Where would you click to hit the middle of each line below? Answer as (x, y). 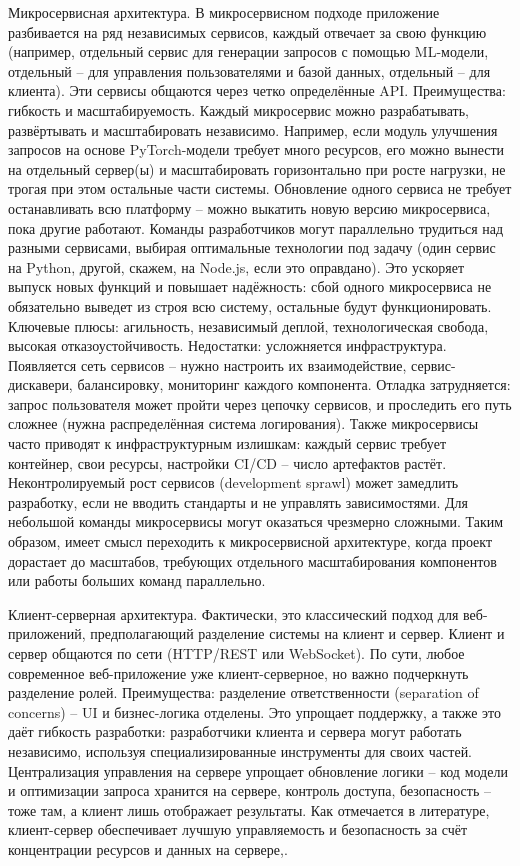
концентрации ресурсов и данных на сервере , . (148, 848)
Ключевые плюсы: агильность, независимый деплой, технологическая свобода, (248, 325)
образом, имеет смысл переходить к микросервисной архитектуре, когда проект (250, 541)
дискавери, (40, 384)
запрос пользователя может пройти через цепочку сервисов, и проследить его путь (260, 403)
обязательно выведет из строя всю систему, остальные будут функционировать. (250, 305)
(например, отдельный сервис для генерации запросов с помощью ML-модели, (248, 51)
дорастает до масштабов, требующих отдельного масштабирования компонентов (252, 560)
